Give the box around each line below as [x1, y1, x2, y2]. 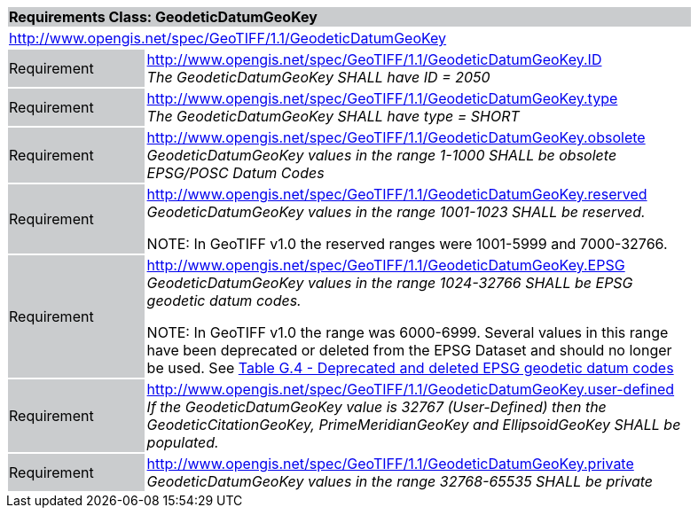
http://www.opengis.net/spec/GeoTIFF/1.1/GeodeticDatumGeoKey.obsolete [146, 129, 646, 146]
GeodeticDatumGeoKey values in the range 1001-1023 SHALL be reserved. [146, 203, 646, 221]
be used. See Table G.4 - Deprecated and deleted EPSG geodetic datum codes [146, 359, 674, 377]
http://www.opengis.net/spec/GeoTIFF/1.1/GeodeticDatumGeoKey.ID [146, 51, 602, 68]
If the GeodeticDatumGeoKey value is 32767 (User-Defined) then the [146, 398, 607, 416]
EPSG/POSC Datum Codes [146, 164, 325, 182]
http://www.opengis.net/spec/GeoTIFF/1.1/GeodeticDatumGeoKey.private [146, 455, 634, 472]
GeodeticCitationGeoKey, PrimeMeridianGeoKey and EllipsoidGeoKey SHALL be [146, 416, 681, 433]
